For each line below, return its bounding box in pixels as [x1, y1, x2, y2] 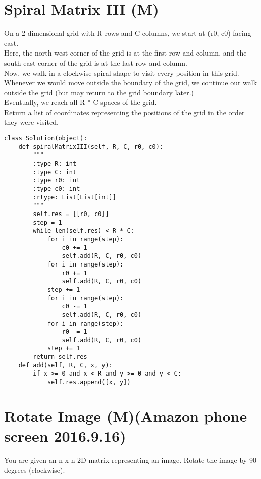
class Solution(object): [4, 135, 87, 142]
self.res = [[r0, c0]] [33, 210, 109, 218]
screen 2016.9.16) [4, 425, 126, 446]
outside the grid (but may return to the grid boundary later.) [4, 87, 194, 97]
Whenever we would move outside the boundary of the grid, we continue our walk [4, 77, 257, 88]
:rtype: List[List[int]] [33, 193, 116, 201]
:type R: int [33, 160, 77, 168]
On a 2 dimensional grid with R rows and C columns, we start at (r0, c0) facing [4, 28, 251, 38]
